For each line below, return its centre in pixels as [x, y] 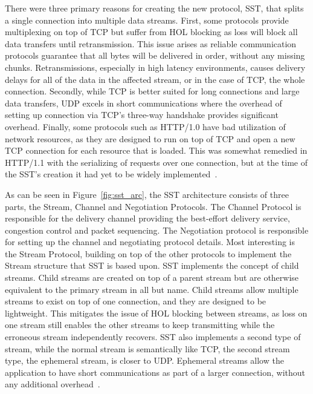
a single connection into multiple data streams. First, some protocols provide [147, 20]
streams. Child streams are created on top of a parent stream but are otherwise [152, 277]
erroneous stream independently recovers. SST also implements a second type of [153, 337]
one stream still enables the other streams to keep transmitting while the [140, 325]
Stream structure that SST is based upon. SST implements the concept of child [152, 265]
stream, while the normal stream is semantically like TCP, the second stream [147, 348]
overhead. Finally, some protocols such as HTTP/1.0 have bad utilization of [145, 126]
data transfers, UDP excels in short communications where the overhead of [144, 103]
